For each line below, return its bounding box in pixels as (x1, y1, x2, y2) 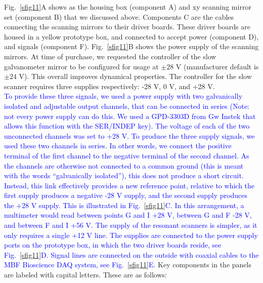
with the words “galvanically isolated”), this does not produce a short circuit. (4, 170, 244, 181)
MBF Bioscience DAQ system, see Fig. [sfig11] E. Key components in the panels (4, 259, 251, 270)
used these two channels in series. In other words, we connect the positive (4, 140, 232, 151)
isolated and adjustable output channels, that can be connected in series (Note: (4, 100, 249, 111)
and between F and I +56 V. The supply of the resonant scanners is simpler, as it (4, 220, 257, 230)
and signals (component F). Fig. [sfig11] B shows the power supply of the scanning (4, 41, 259, 52)
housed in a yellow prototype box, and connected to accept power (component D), (4, 31, 259, 42)
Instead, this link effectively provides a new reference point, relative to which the (4, 180, 255, 190)
